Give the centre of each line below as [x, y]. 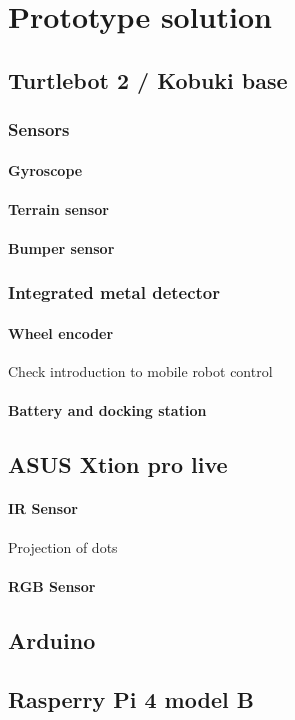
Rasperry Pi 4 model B [131, 698]
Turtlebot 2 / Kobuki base [148, 79]
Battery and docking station [107, 410]
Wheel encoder [61, 333]
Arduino [52, 639]
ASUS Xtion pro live [118, 464]
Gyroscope [45, 169]
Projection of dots [63, 546]
